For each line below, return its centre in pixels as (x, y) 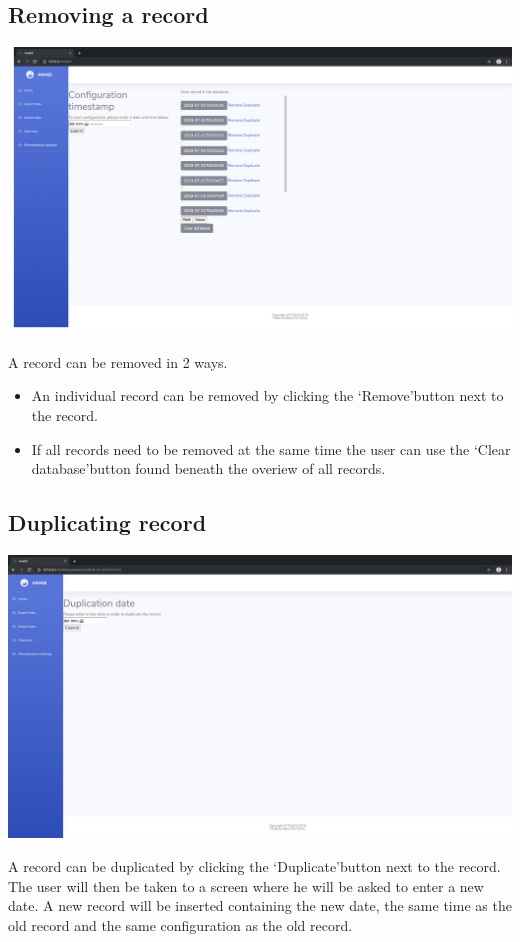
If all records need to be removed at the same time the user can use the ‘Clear (271, 448)
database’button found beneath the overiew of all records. (208, 468)
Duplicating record (107, 522)
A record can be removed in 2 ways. (118, 361)
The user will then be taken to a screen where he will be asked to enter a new (246, 885)
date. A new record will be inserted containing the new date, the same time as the (260, 905)
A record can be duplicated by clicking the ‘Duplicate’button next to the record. (254, 866)
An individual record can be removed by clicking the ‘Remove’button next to (267, 395)
